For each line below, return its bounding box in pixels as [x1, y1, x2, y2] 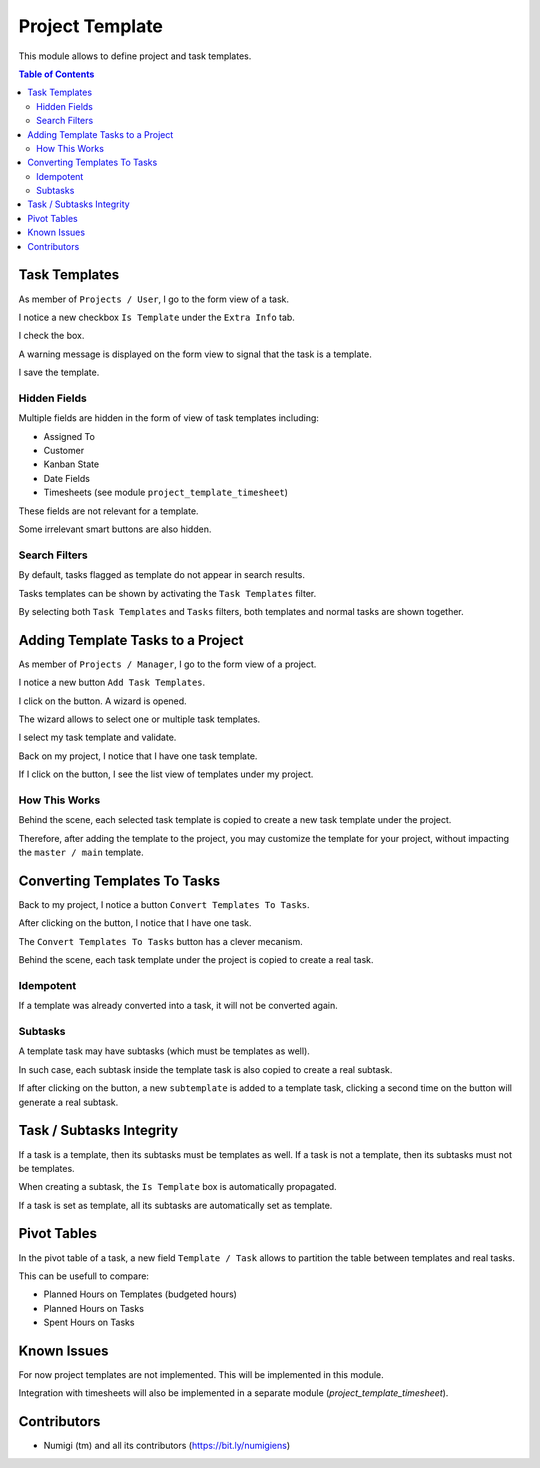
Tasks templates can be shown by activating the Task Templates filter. [18, 587, 317, 599]
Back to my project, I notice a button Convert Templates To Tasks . [18, 898, 310, 910]
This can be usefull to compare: [18, 1270, 150, 1282]
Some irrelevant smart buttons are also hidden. [18, 523, 212, 535]
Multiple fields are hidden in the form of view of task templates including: [18, 412, 320, 424]
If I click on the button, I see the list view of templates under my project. [18, 768, 314, 780]
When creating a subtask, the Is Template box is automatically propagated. [18, 1181, 337, 1193]
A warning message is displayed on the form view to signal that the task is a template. [18, 348, 372, 360]
